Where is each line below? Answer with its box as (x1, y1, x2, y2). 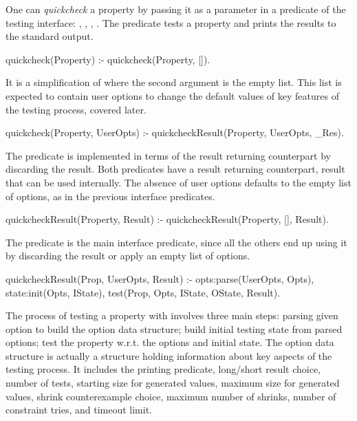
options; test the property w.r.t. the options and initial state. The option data (6, 335, 334, 349)
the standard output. (6, 29, 94, 43)
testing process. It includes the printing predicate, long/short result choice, (6, 362, 321, 376)
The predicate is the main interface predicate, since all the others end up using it (6, 235, 347, 249)
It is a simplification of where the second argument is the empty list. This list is (6, 75, 342, 89)
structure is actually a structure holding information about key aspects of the (6, 348, 332, 363)
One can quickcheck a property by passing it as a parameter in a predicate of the (6, 2, 346, 16)
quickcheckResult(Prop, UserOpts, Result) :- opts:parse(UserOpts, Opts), (6, 271, 314, 285)
